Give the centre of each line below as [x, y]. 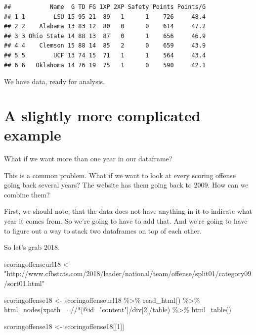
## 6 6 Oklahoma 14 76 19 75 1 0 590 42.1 [105, 65]
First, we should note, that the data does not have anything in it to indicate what [128, 211]
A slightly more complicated [102, 115]
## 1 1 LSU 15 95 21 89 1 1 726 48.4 [105, 17]
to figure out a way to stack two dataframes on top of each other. [103, 230]
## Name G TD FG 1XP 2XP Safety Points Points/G [105, 7]
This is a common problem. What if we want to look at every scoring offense [120, 175]
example [33, 135]
